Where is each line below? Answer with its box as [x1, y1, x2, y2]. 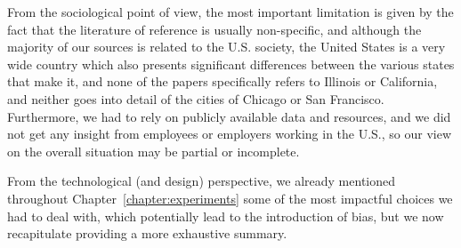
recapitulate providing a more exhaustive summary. [7, 224, 287, 243]
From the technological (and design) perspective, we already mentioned [7, 172, 396, 190]
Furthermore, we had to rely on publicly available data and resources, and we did [7, 107, 451, 125]
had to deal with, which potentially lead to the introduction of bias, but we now [7, 206, 444, 225]
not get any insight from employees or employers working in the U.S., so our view [7, 124, 452, 143]
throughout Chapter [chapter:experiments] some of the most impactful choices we [7, 188, 453, 207]
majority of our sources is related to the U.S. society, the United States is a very [7, 37, 446, 56]
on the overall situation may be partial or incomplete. [7, 141, 300, 160]
